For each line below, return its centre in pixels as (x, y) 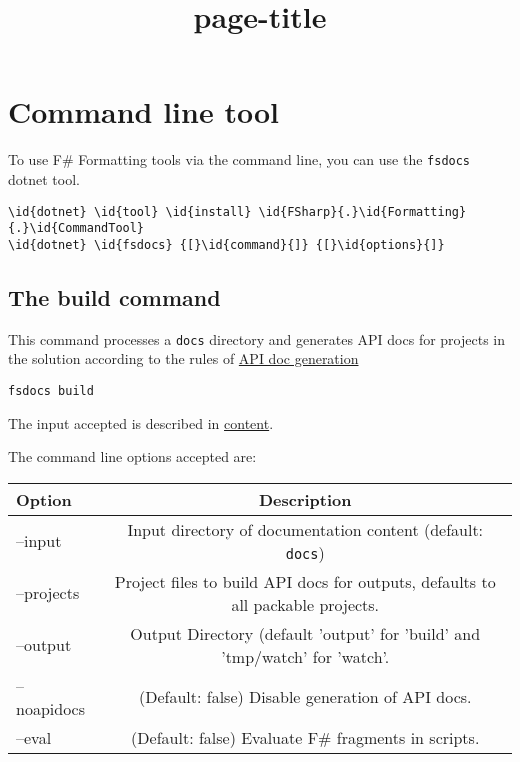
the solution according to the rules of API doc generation (183, 358)
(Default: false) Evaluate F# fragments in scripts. (305, 737)
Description (305, 499)
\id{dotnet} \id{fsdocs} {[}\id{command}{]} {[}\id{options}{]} (226, 244)
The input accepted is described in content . (141, 422)
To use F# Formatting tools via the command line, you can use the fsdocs (239, 159)
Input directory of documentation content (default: (305, 529)
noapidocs (50, 708)
